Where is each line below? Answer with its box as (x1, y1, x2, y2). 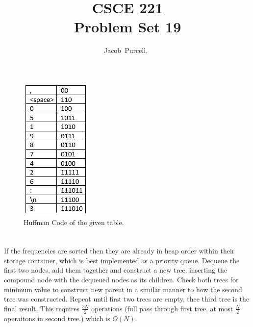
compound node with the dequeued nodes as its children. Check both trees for (4, 275, 239, 285)
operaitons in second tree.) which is (4, 313, 110, 323)
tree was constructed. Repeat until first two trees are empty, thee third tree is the (4, 294, 250, 304)
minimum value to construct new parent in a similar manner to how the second (4, 284, 242, 294)
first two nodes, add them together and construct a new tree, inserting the (4, 265, 228, 275)
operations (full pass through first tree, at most (91, 303, 233, 313)
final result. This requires (4, 303, 79, 313)
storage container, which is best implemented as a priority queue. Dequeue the (4, 255, 240, 265)
